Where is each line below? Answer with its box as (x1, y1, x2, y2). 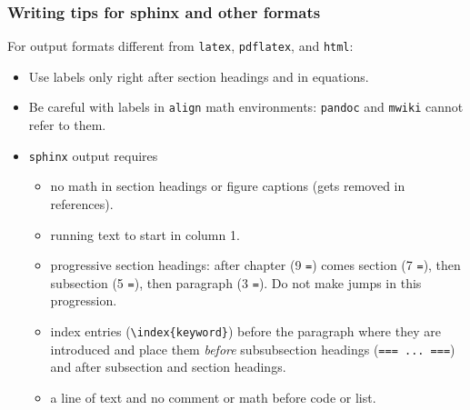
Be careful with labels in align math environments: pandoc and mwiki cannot (28, 97, 464, 116)
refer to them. (28, 115, 106, 135)
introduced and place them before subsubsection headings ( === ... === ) (50, 339, 455, 358)
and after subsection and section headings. (50, 357, 286, 376)
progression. (50, 291, 117, 310)
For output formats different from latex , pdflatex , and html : (7, 36, 354, 55)
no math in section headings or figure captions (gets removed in (50, 176, 405, 195)
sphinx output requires (28, 145, 158, 165)
